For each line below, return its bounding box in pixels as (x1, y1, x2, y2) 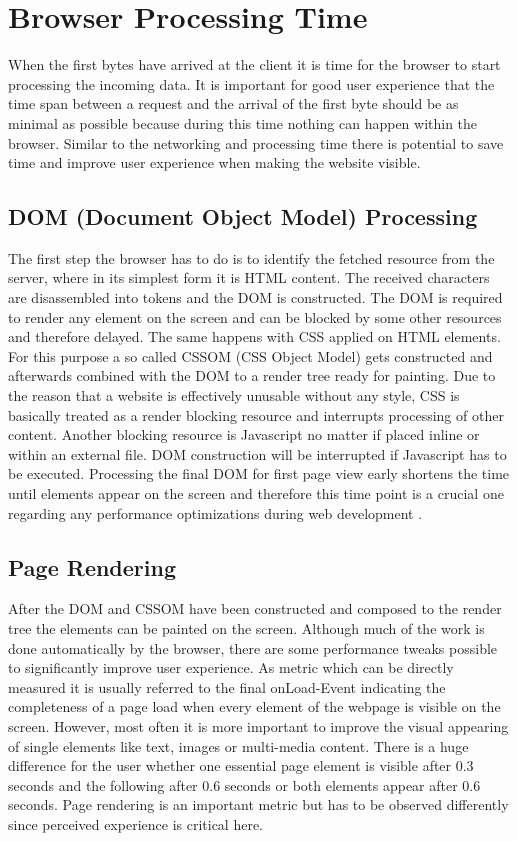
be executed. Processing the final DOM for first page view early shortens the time (8, 463, 510, 484)
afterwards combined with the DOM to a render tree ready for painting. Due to (8, 365, 496, 386)
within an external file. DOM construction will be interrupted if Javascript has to (8, 443, 507, 464)
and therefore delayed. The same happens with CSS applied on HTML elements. (8, 326, 501, 347)
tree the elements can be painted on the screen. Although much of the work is (8, 618, 485, 638)
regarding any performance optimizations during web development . (8, 502, 423, 523)
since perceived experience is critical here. (8, 813, 263, 834)
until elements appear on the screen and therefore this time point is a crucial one (8, 483, 504, 504)
